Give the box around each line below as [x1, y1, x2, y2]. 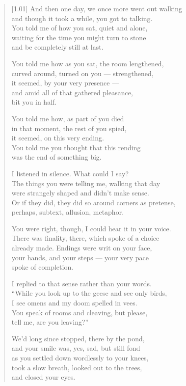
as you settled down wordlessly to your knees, [11, 353, 149, 362]
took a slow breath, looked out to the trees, [11, 362, 142, 372]
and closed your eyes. [11, 372, 76, 382]
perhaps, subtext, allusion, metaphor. [11, 207, 124, 217]
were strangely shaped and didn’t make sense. [11, 188, 149, 198]
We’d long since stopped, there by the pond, [11, 333, 145, 343]
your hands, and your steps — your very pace [11, 252, 149, 262]
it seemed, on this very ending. [11, 133, 104, 143]
